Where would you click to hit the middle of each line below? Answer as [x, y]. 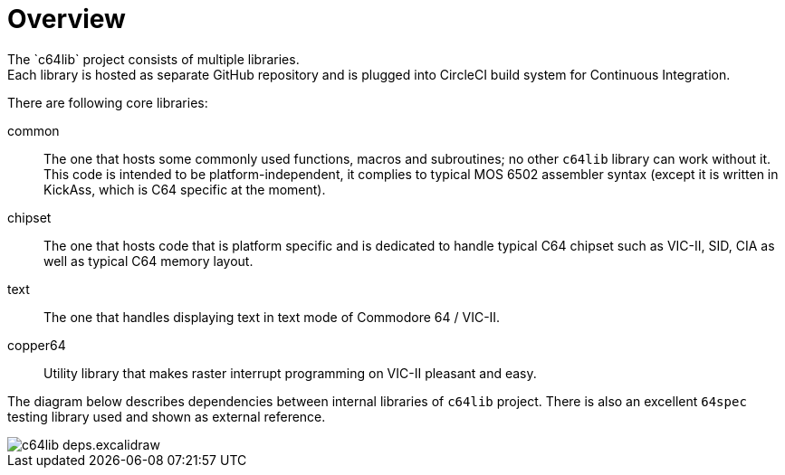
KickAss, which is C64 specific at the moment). [185, 189]
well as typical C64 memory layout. [148, 261]
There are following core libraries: [108, 102]
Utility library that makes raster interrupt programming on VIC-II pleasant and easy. [290, 373]
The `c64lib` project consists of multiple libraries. [153, 59]
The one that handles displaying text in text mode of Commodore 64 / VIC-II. [272, 317]
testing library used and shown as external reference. [167, 416]
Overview [67, 19]
